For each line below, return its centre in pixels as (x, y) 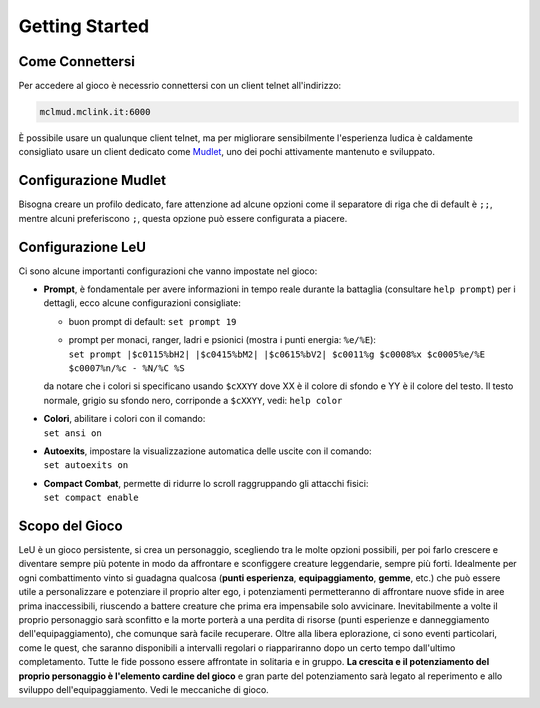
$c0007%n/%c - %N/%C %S (126, 368)
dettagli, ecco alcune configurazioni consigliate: (142, 303)
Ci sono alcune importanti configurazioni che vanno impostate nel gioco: (168, 271)
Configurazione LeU (82, 246)
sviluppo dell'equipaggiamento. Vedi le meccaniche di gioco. (143, 689)
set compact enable (91, 498)
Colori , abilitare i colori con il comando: (124, 419)
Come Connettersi (76, 61)
